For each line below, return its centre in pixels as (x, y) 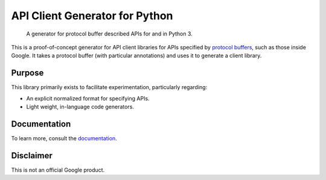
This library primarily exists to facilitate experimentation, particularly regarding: (109, 87)
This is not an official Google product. (58, 170)
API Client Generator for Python (92, 16)
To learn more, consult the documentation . (64, 138)
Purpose (27, 73)
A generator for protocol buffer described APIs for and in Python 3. (109, 34)
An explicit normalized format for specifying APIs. (88, 98)
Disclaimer (32, 156)
